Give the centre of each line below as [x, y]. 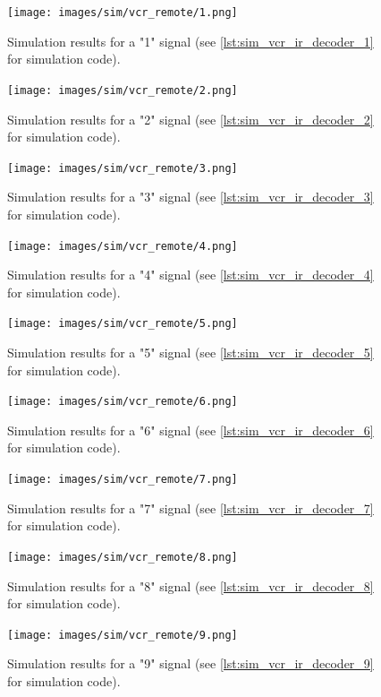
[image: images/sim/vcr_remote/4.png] [123, 246]
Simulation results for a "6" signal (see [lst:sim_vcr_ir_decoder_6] [190, 430]
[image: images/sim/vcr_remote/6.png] [123, 402]
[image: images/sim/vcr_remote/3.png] [123, 168]
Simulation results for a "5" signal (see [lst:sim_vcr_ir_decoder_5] [190, 353]
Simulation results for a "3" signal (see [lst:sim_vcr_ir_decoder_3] [190, 197]
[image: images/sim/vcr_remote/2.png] [123, 90]
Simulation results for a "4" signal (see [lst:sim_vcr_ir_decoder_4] [190, 275]
